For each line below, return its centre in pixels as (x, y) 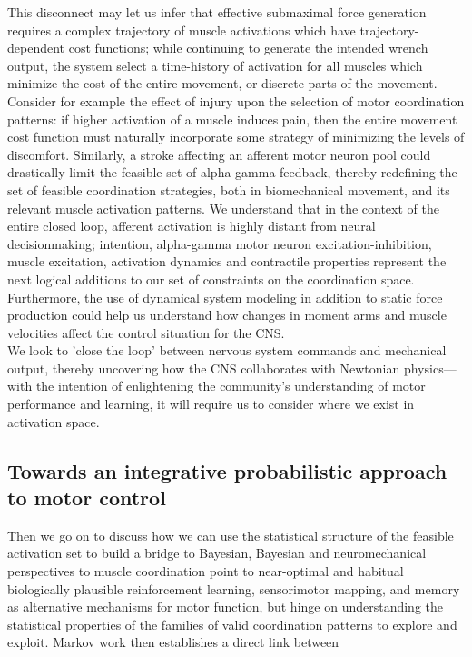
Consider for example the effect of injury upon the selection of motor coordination (236, 100)
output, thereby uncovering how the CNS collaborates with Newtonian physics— (232, 368)
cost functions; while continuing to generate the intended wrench (248, 48)
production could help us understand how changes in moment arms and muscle (227, 315)
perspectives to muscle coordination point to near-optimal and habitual (206, 571)
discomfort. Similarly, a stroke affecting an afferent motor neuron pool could (219, 154)
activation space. (54, 421)
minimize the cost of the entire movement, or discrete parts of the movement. (222, 83)
